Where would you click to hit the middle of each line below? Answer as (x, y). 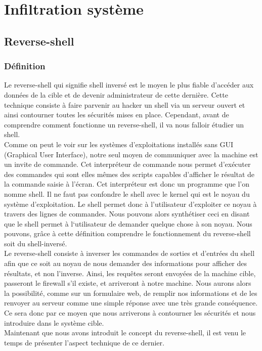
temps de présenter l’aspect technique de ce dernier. (84, 342)
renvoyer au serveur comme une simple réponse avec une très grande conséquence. (131, 303)
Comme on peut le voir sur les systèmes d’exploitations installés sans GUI (119, 144)
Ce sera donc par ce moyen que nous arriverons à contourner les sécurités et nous (130, 313)
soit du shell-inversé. (36, 243)
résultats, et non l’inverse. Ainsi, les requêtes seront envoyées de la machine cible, (130, 273)
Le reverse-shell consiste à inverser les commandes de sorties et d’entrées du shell (129, 253)
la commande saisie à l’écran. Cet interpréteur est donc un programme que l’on (127, 184)
